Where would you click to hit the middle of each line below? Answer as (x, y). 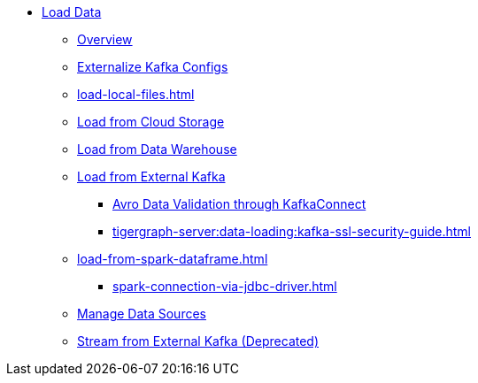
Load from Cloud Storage (151, 122)
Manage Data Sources (142, 314)
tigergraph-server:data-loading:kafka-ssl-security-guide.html (292, 231)
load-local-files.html (136, 94)
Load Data (72, 12)
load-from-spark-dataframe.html (173, 259)
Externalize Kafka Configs (153, 67)
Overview (105, 39)
